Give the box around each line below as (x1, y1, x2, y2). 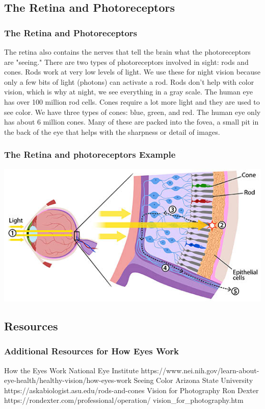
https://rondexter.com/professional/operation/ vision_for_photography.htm (4, 395, 244, 405)
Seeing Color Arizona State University (134, 375, 253, 386)
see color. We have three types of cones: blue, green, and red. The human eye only (4, 106, 261, 117)
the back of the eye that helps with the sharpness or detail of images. (4, 126, 220, 137)
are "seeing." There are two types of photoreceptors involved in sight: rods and (4, 56, 249, 67)
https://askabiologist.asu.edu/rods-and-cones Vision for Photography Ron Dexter (4, 384, 259, 395)
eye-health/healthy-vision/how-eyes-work (4, 375, 131, 386)
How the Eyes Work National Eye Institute (4, 365, 139, 375)
